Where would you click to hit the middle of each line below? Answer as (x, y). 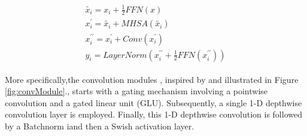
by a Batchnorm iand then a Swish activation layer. (100, 126)
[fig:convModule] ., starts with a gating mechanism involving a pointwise (136, 91)
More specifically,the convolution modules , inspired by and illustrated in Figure (152, 79)
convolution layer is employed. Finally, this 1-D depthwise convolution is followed (153, 114)
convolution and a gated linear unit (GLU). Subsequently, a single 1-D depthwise (153, 102)
